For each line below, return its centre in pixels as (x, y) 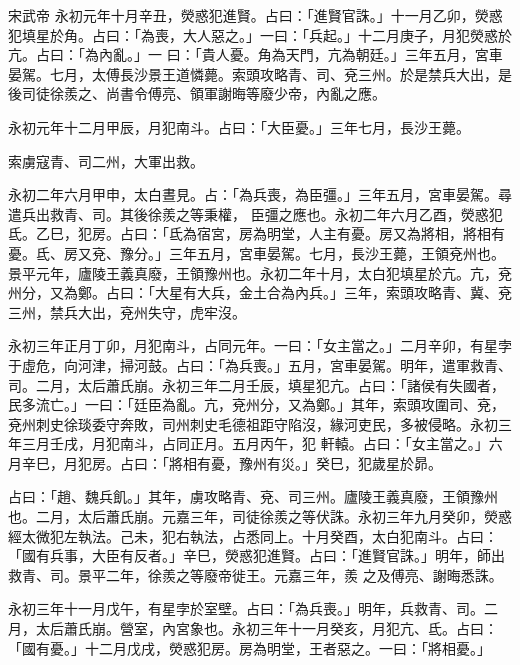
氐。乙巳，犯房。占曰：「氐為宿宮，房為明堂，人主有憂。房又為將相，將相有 (256, 233)
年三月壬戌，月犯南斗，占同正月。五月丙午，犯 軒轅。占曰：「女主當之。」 (248, 443)
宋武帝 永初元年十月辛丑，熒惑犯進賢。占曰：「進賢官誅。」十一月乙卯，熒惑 (255, 15)
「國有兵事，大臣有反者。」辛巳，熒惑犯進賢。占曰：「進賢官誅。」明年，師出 (256, 555)
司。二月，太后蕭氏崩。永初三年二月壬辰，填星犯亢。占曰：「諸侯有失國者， (256, 384)
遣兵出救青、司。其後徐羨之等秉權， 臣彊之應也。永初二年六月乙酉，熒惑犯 (255, 213)
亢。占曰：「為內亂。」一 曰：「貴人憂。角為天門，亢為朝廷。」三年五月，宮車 (255, 54)
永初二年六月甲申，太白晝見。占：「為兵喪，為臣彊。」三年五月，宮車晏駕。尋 (260, 194)
